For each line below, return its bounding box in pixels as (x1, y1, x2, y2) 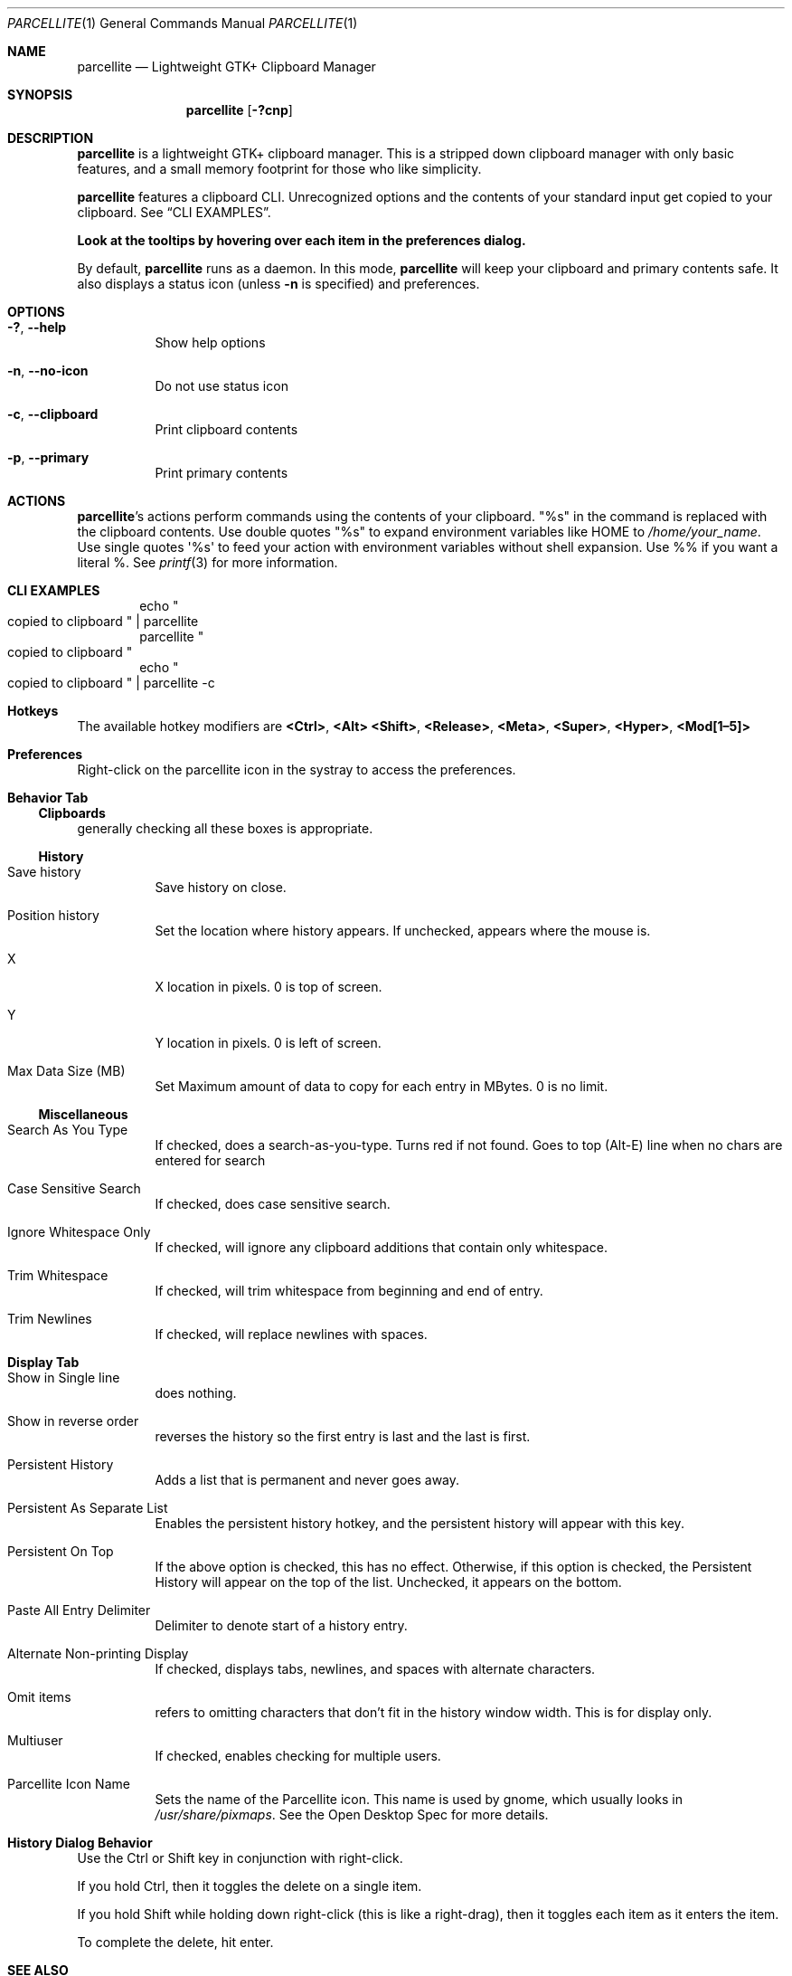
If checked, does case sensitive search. (155, 1196, 391, 1211)
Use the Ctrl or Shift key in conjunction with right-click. (77, 1850, 403, 1866)
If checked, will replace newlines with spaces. (155, 1326, 428, 1342)
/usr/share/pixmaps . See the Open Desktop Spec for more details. (155, 1807, 549, 1822)
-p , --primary (7, 450, 90, 465)
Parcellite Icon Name (7, 1776, 130, 1791)
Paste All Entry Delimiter (7, 1602, 151, 1618)
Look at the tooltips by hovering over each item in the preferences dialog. (77, 233, 526, 248)
